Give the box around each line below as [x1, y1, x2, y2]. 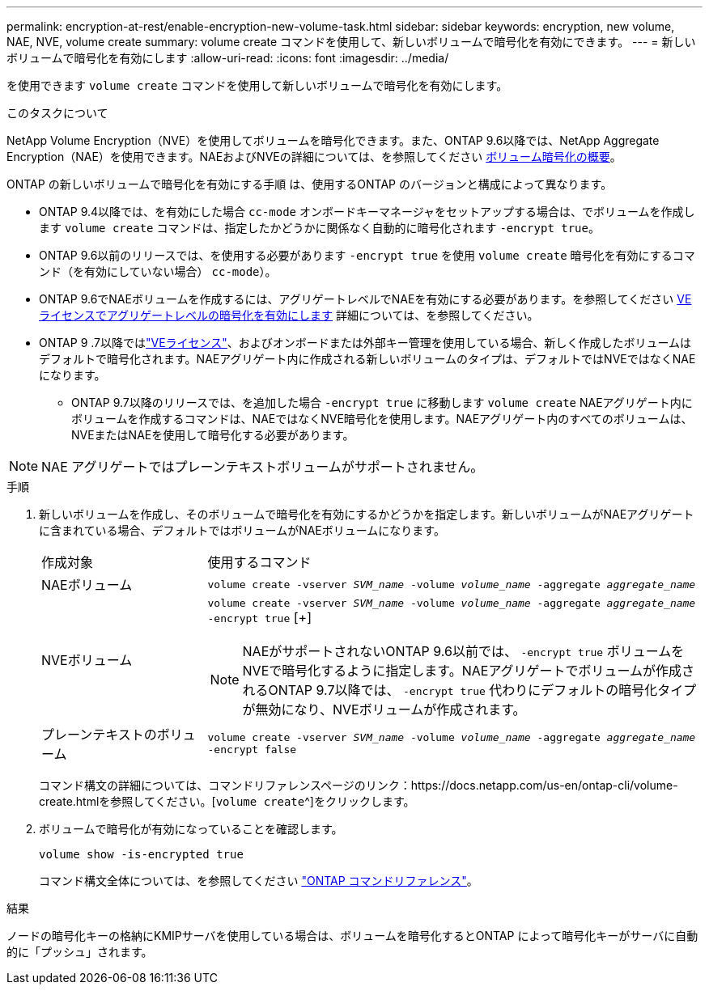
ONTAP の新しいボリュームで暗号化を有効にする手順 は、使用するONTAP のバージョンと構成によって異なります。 [6, 177, 613, 191]
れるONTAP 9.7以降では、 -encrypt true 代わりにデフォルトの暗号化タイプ [242, 682, 697, 698]
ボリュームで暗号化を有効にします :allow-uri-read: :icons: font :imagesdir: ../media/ [6, 51, 449, 65]
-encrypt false [207, 743, 297, 756]
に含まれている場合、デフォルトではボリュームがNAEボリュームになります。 [39, 523, 445, 537]
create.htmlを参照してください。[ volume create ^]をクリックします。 [39, 794, 415, 808]
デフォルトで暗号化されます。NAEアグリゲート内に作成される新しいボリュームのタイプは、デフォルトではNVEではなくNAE [39, 352, 696, 366]
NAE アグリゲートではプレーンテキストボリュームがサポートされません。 [41, 459, 484, 475]
